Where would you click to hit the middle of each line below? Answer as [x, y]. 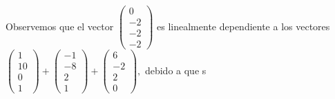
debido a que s [175, 70]
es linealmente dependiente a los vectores [243, 26]
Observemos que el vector [60, 26]
